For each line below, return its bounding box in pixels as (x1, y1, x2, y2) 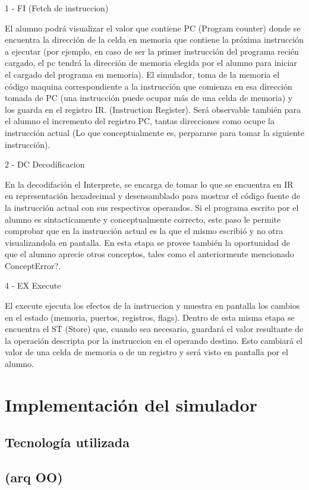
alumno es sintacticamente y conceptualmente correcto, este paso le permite (5, 213, 281, 225)
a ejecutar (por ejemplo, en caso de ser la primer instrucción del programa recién (5, 45, 299, 57)
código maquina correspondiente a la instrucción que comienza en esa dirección (5, 80, 292, 92)
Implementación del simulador (5, 392, 257, 416)
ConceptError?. (5, 259, 61, 271)
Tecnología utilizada (5, 433, 130, 451)
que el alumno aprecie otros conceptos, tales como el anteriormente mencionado (5, 248, 294, 260)
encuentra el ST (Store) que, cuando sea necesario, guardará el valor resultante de (5, 323, 304, 335)
